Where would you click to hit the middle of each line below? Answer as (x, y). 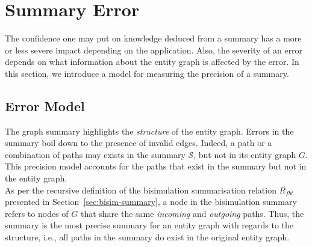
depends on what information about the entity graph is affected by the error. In (152, 62)
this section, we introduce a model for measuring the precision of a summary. (147, 73)
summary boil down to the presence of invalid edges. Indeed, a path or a (139, 143)
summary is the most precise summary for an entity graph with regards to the (149, 225)
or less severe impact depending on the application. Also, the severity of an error (154, 50)
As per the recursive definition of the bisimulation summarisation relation (141, 190)
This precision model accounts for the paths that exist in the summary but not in (156, 166)
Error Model (45, 105)
